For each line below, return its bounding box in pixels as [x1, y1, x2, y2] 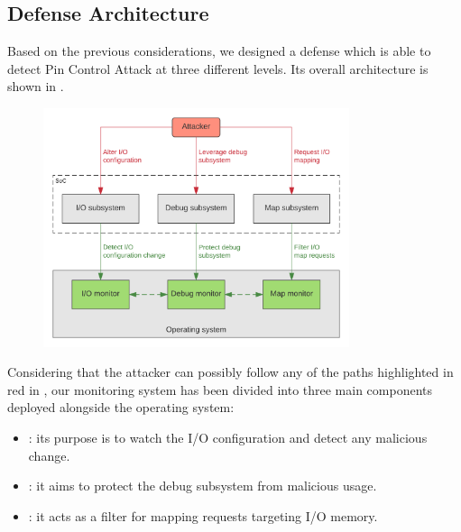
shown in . [7, 77, 64, 96]
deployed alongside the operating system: [7, 398, 235, 417]
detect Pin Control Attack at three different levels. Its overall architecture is [7, 59, 429, 78]
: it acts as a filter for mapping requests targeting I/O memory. [28, 506, 378, 525]
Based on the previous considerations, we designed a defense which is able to [7, 41, 431, 60]
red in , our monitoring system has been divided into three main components [7, 380, 433, 399]
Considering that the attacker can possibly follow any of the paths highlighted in [7, 362, 454, 381]
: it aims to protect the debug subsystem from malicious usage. [28, 476, 377, 495]
